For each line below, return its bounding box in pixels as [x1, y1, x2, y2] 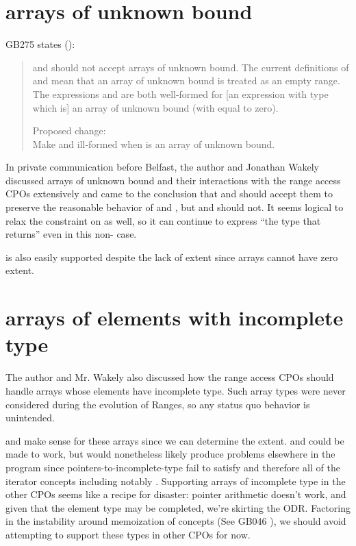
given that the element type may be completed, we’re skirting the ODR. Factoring [5, 500, 351, 514]
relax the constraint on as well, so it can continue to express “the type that [5, 213, 321, 227]
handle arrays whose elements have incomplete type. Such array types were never [5, 383, 346, 397]
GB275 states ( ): [5, 37, 75, 51]
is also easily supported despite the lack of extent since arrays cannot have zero [5, 249, 338, 264]
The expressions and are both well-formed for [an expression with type [32, 86, 329, 101]
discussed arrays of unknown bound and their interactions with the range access [5, 173, 341, 187]
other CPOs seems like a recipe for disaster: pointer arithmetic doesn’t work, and [5, 487, 346, 501]
